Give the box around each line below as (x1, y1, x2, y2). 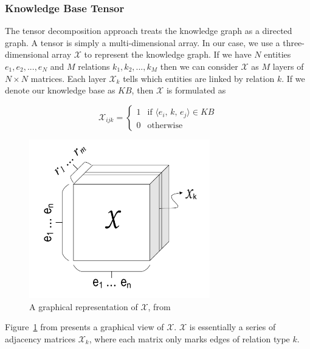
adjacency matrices (5, 332, 75, 345)
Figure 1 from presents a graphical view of (5, 320, 164, 333)
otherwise (147, 121, 183, 130)
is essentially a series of (189, 320, 276, 333)
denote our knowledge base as (5, 84, 115, 97)
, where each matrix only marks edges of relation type (89, 332, 290, 345)
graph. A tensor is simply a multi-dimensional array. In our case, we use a (5, 36, 280, 49)
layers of (272, 60, 304, 72)
